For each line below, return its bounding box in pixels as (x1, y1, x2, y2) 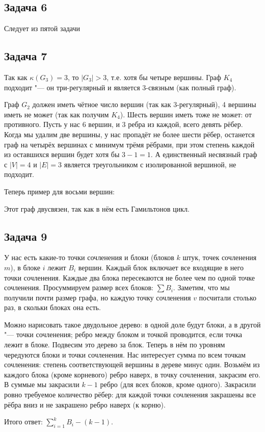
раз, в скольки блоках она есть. (4, 302, 101, 313)
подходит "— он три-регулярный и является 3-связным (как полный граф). (4, 82, 236, 92)
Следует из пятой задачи (4, 23, 81, 34)
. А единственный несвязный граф (150, 149, 257, 160)
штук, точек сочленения (182, 252, 257, 263)
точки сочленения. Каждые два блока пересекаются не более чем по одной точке (4, 272, 255, 283)
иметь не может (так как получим (4, 109, 109, 119)
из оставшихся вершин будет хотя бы (4, 149, 120, 160)
